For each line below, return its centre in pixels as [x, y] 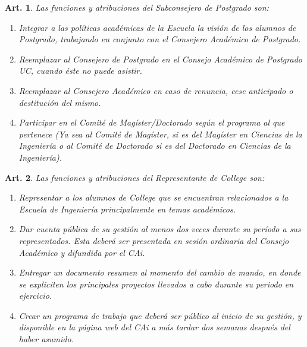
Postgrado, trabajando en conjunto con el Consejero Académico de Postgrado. [160, 39]
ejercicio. [35, 296]
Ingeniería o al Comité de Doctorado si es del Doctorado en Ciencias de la [155, 146]
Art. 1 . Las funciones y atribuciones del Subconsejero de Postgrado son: [137, 7]
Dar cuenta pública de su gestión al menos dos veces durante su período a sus [160, 229]
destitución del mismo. [60, 102]
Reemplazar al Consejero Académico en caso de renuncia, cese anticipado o [156, 90]
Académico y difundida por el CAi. [82, 252]
